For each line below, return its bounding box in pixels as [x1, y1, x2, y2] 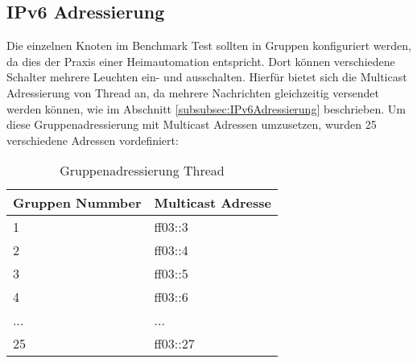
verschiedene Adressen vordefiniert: [6, 131, 179, 148]
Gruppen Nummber [13, 193, 142, 212]
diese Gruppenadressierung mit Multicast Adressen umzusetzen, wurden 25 [6, 116, 377, 133]
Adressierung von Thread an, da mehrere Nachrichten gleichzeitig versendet [6, 84, 379, 101]
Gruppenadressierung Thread [60, 161, 225, 180]
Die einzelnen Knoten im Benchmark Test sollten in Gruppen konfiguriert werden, [6, 37, 411, 54]
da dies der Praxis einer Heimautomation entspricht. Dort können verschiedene [6, 52, 395, 69]
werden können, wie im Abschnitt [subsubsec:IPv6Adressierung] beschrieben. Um [6, 100, 406, 117]
